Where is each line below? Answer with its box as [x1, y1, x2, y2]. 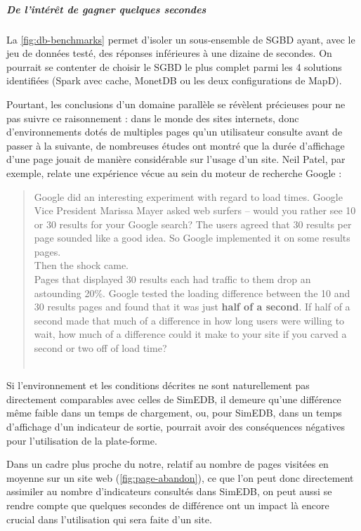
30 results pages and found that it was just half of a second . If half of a [34, 299, 350, 314]
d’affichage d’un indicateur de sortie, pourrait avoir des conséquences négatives [6, 419, 346, 433]
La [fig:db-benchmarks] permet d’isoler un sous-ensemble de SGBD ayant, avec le [6, 32, 355, 46]
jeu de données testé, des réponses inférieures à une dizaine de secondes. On [6, 46, 332, 60]
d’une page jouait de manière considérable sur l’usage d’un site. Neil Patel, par [6, 152, 346, 166]
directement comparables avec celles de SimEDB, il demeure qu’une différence [6, 391, 341, 406]
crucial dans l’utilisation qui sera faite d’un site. [6, 511, 212, 526]
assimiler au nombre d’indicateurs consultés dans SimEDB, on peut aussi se [6, 484, 332, 499]
